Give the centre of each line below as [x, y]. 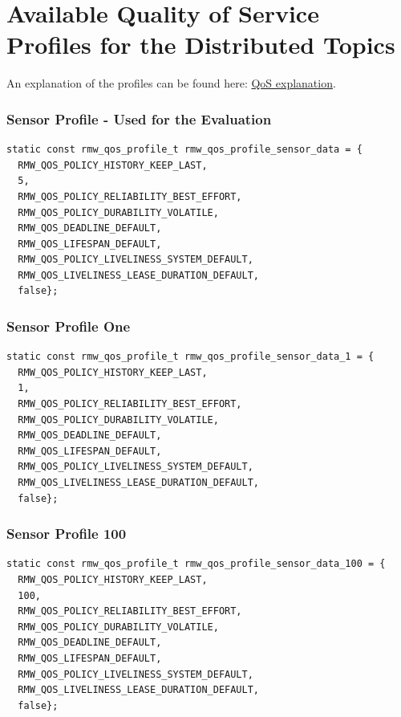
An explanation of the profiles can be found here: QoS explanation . [171, 83]
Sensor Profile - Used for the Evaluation [139, 118]
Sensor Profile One [69, 326]
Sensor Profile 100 [67, 534]
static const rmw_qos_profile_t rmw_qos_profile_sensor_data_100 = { [196, 564]
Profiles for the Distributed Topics [201, 45]
